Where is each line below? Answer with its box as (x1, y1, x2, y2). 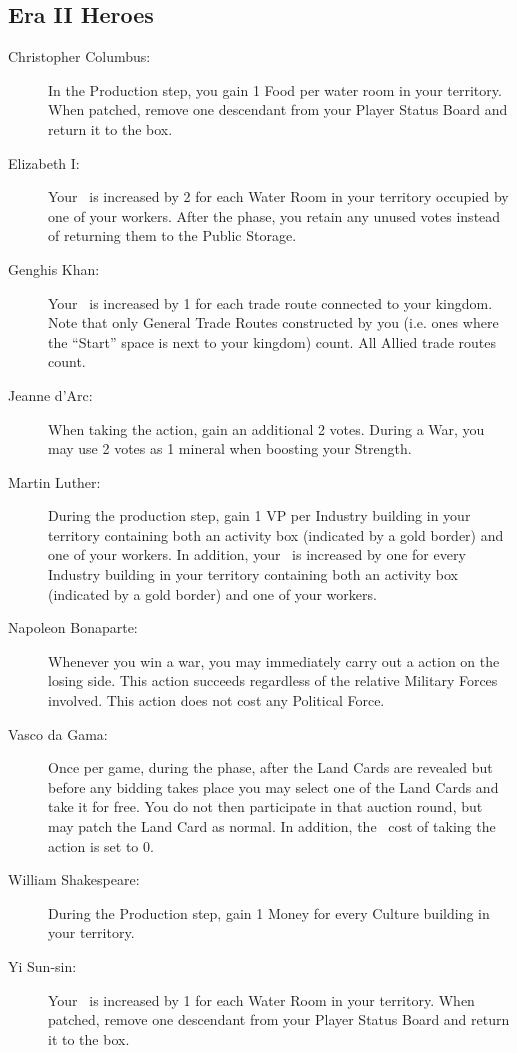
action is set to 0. (48, 835, 154, 856)
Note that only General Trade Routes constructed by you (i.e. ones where (48, 312, 499, 333)
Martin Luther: (8, 471, 101, 492)
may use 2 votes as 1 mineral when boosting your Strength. (48, 438, 412, 459)
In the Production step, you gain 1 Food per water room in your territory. (48, 79, 502, 100)
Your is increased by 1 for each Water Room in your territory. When (48, 989, 475, 1010)
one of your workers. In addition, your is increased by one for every (48, 544, 466, 565)
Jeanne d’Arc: (8, 384, 93, 405)
